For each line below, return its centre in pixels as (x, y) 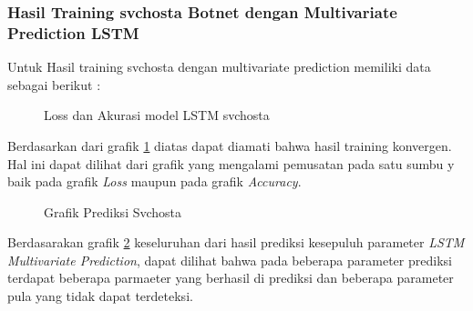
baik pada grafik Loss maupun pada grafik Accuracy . (154, 181)
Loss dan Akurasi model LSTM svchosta (157, 115)
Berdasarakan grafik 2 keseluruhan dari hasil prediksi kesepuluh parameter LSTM (236, 242)
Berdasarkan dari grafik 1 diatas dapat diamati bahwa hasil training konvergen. (230, 145)
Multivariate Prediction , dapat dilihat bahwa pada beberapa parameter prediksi (230, 260)
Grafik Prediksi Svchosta (113, 211)
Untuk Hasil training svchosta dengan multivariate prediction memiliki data (219, 67)
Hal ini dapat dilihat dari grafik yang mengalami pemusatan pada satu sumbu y (231, 163)
